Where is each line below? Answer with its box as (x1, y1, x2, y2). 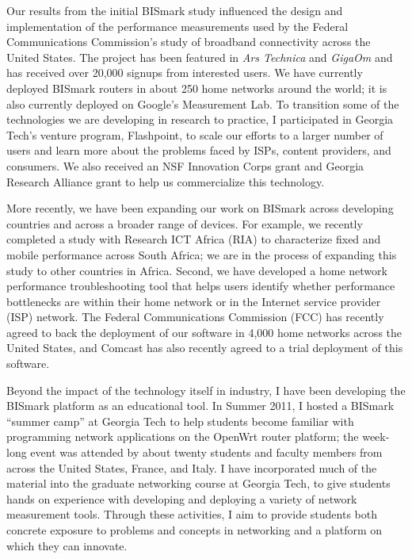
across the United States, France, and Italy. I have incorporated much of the (6, 459, 377, 476)
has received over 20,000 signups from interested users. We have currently (6, 64, 363, 81)
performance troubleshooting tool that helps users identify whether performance (6, 278, 395, 294)
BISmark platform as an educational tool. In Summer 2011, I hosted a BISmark (6, 397, 395, 414)
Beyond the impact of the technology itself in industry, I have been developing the (6, 381, 406, 398)
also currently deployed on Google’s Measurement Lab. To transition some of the (6, 95, 399, 112)
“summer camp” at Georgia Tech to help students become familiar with (6, 412, 354, 429)
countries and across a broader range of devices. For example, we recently (6, 215, 363, 232)
